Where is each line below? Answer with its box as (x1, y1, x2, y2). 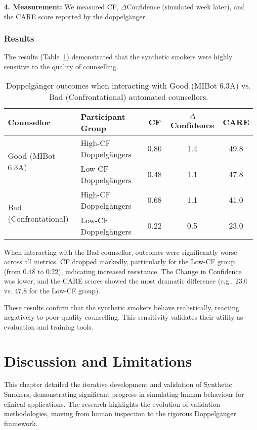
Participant (81, 110, 126, 122)
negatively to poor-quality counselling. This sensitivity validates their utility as (4, 312, 243, 322)
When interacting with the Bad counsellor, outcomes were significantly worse (4, 246, 237, 257)
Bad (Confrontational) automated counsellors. (49, 91, 208, 102)
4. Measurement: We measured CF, (4, 1, 119, 11)
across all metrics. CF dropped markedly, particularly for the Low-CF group (4, 256, 235, 267)
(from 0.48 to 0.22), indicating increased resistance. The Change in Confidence (4, 266, 242, 276)
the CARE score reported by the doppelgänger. (4, 11, 147, 21)
